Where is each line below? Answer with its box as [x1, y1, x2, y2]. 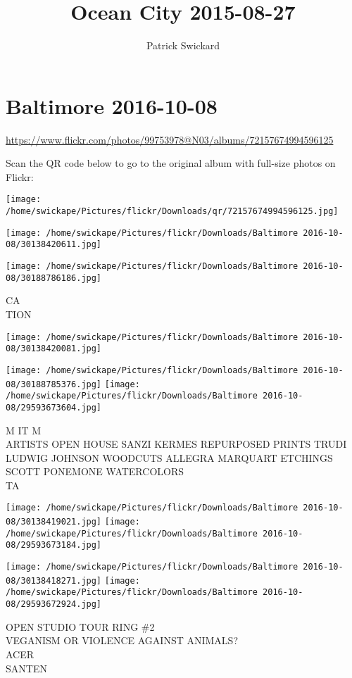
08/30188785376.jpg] [6, 379, 102, 389]
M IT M [6, 422, 42, 437]
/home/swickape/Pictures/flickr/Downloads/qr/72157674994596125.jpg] [6, 206, 339, 217]
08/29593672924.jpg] [6, 599, 102, 610]
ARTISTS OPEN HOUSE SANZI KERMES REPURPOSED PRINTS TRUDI [6, 437, 347, 451]
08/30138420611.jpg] [6, 239, 102, 250]
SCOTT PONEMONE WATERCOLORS [6, 464, 184, 479]
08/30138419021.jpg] [6, 517, 102, 527]
